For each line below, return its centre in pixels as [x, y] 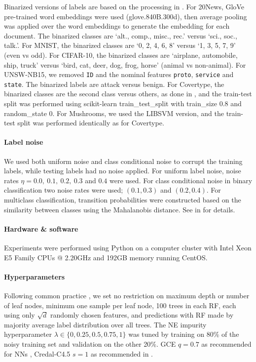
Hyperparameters [35, 276]
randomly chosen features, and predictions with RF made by [142, 315]
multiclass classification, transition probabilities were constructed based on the [123, 200]
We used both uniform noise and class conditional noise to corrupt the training [123, 161]
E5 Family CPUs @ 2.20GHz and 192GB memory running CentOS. [106, 257]
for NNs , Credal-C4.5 [37, 353]
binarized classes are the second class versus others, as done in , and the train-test [128, 94]
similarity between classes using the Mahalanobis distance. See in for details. [120, 209]
